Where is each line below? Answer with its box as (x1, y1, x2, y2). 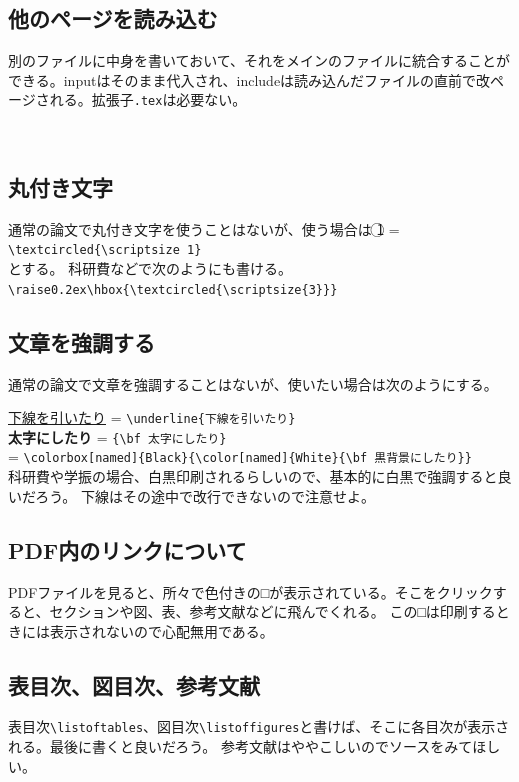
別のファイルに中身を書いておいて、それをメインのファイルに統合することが (8, 50, 511, 71)
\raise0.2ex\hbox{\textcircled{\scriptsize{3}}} (8, 282, 338, 297)
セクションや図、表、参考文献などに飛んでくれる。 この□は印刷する (49, 601, 496, 622)
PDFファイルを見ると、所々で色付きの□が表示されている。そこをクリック (8, 581, 493, 602)
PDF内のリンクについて (8, 534, 247, 565)
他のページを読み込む (8, 3, 218, 34)
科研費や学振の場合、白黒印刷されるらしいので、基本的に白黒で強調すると (8, 466, 498, 487)
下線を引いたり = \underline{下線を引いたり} (8, 407, 296, 428)
